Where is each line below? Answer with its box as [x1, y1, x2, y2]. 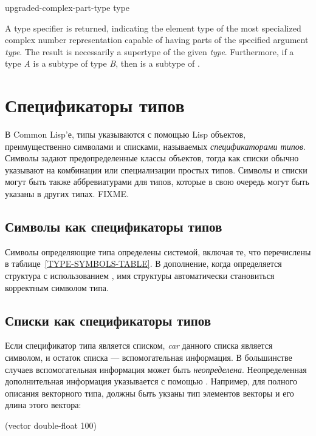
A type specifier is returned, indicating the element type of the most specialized [5, 21, 301, 34]
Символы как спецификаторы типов [5, 217, 222, 236]
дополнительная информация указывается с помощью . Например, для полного [5, 375, 297, 387]
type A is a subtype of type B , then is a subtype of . [5, 57, 200, 70]
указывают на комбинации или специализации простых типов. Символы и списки [5, 163, 307, 176]
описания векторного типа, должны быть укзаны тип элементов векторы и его [5, 386, 294, 399]
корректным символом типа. [5, 281, 109, 293]
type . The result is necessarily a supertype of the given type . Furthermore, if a [5, 45, 294, 58]
